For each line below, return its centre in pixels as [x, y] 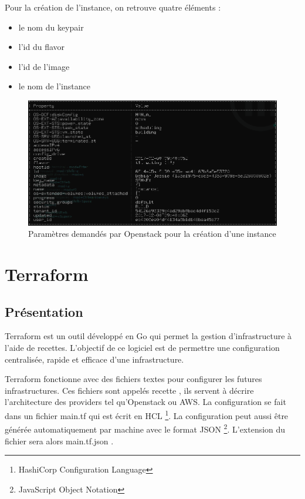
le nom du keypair [51, 27]
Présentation [44, 311]
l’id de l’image [44, 66]
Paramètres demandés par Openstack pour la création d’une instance [152, 234]
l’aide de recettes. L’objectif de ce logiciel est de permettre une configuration [142, 348]
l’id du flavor [42, 47]
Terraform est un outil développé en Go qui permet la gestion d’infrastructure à [148, 336]
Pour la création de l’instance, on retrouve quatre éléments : [113, 7]
